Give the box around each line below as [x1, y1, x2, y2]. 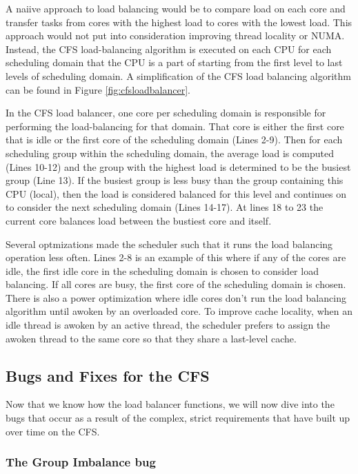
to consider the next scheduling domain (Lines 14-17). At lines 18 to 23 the [6, 200, 324, 214]
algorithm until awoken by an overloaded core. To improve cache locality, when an [6, 304, 352, 318]
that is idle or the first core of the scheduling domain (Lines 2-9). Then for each [6, 132, 343, 147]
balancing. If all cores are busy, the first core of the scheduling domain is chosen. [6, 277, 346, 291]
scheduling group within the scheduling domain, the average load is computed [6, 145, 334, 160]
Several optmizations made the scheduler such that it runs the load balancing [6, 236, 333, 251]
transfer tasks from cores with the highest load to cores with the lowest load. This [6, 14, 352, 29]
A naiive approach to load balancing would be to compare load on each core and [6, 1, 346, 15]
